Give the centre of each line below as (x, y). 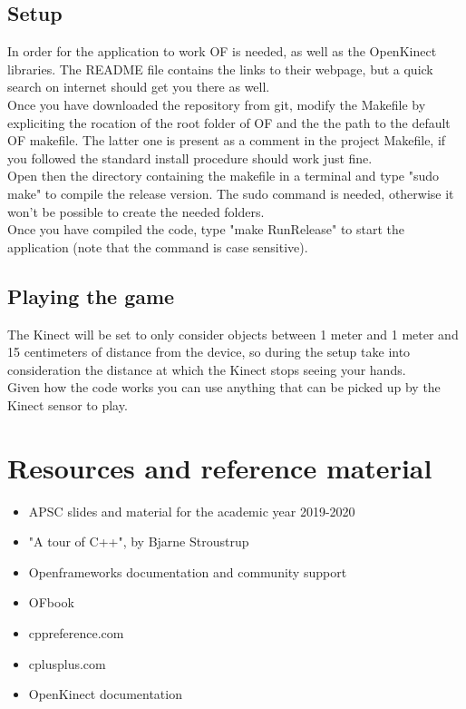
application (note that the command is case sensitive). (158, 246)
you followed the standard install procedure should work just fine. (190, 158)
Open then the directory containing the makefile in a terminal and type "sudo (223, 176)
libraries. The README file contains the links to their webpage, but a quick (220, 69)
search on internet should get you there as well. (139, 87)
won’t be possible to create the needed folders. (136, 211)
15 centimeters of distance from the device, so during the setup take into (209, 352)
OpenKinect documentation (105, 694)
